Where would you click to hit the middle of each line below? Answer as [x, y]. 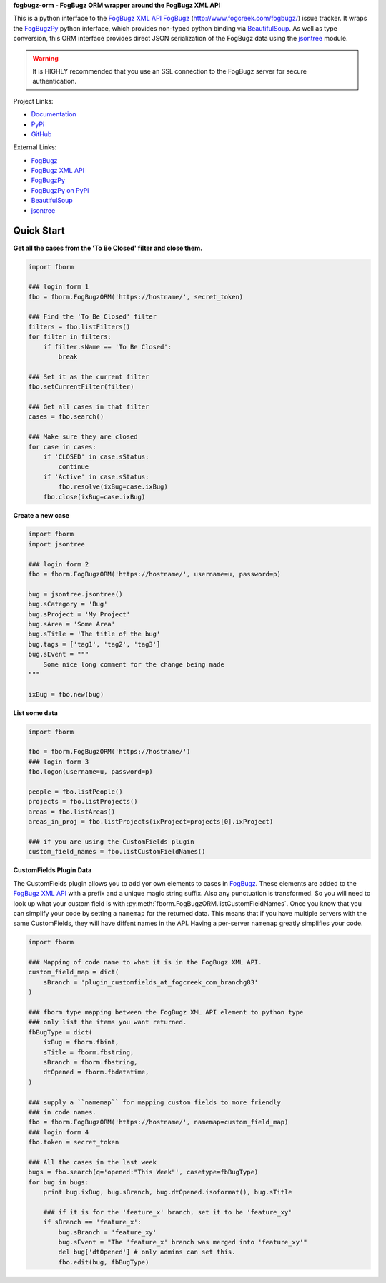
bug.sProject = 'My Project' [79, 614]
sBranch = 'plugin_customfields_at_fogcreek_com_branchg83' [151, 982]
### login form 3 [59, 762]
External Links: [35, 147]
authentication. [55, 81]
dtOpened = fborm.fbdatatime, [96, 1072]
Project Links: [33, 101]
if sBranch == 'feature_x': [93, 1222]
